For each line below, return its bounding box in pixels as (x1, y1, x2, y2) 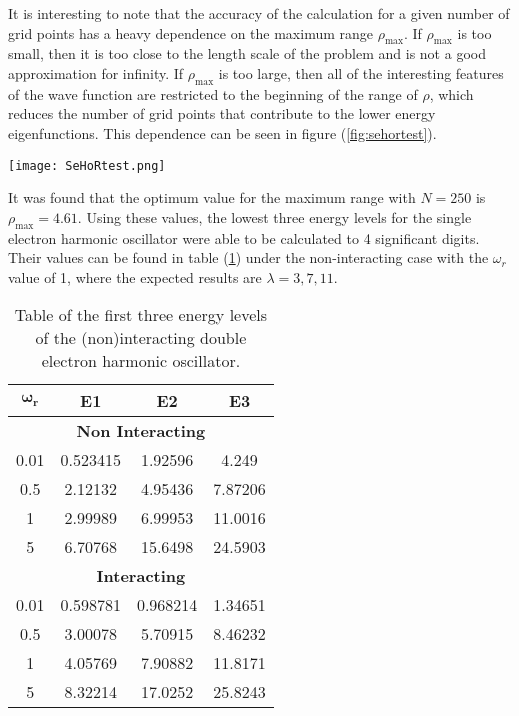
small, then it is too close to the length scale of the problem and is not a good (8, 43, 486, 64)
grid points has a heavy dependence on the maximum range (8, 22, 374, 43)
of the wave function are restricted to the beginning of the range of (8, 83, 418, 104)
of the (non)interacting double (35, 326, 247, 350)
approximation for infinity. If (8, 62, 184, 83)
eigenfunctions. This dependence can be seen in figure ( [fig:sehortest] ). (8, 122, 437, 143)
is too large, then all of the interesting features (218, 62, 504, 83)
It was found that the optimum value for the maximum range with (8, 187, 416, 208)
